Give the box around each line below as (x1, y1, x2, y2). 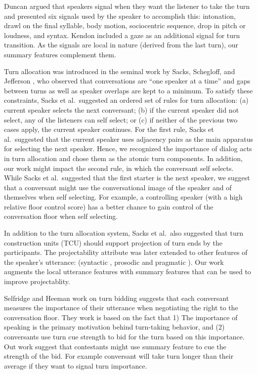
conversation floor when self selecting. (4, 211, 118, 221)
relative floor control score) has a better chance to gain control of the (4, 201, 214, 211)
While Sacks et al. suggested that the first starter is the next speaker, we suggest (4, 172, 250, 183)
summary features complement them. (4, 49, 116, 59)
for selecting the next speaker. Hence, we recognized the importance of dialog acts (4, 143, 252, 154)
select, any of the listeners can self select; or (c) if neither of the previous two (4, 114, 238, 125)
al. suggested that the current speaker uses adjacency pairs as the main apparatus (4, 133, 254, 144)
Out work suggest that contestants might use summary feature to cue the (4, 341, 226, 351)
